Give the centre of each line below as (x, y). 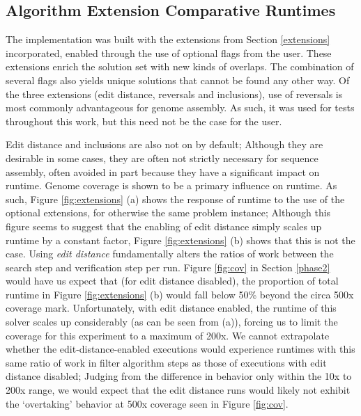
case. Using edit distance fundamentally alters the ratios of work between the (170, 254)
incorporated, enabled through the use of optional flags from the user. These (169, 53)
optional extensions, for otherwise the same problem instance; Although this (168, 213)
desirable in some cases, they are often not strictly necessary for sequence (162, 158)
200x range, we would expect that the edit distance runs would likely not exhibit (178, 390)
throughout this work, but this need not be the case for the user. (144, 121)
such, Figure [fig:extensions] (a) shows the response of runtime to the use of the (175, 199)
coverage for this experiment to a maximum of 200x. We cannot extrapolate (168, 335)
